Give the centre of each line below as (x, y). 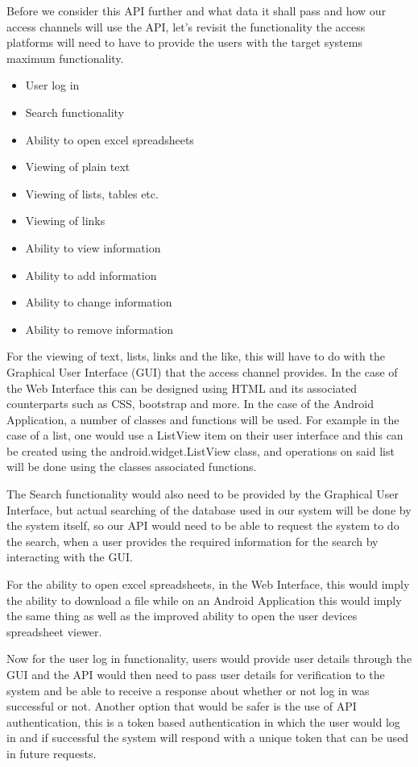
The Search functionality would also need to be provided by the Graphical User (203, 494)
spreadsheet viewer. (54, 631)
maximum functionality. (65, 58)
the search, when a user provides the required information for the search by (192, 541)
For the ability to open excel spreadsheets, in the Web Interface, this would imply (208, 584)
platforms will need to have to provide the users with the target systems (184, 42)
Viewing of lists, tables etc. (92, 193)
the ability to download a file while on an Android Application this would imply (204, 600)
